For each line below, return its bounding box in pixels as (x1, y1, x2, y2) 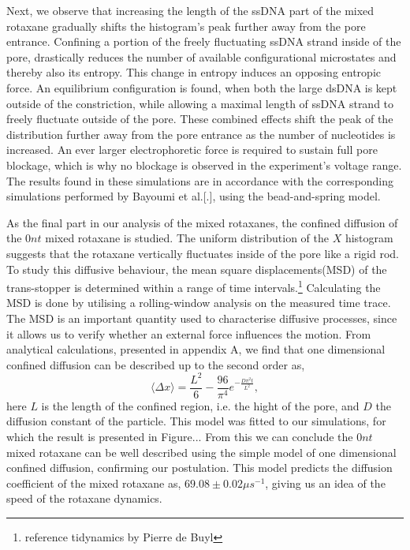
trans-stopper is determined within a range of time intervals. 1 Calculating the (6, 277, 381, 295)
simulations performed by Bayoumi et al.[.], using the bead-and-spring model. (6, 188, 381, 204)
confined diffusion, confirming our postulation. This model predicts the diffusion (6, 459, 393, 476)
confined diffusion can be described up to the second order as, (6, 356, 305, 372)
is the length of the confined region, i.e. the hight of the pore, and (41, 397, 360, 413)
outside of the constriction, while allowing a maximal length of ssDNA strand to (6, 95, 394, 111)
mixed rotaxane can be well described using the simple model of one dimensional (6, 443, 397, 460)
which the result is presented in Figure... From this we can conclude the (6, 428, 353, 445)
